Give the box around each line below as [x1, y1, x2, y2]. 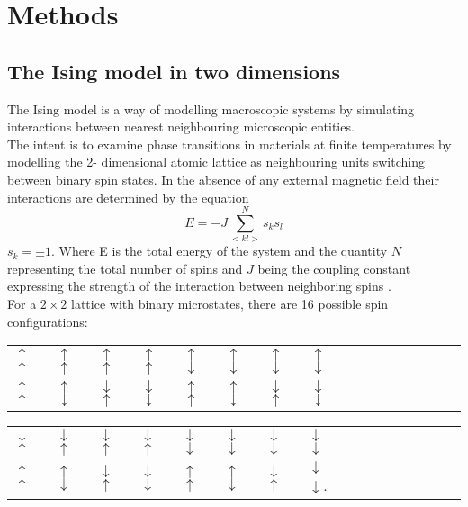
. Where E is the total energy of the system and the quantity [51, 241, 388, 260]
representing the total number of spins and [7, 258, 243, 277]
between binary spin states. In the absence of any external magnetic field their [7, 169, 439, 188]
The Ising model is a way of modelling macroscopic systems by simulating [7, 99, 415, 118]
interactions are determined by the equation [7, 187, 249, 206]
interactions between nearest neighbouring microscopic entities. [7, 117, 355, 136]
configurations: [7, 312, 88, 330]
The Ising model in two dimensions [7, 57, 341, 85]
